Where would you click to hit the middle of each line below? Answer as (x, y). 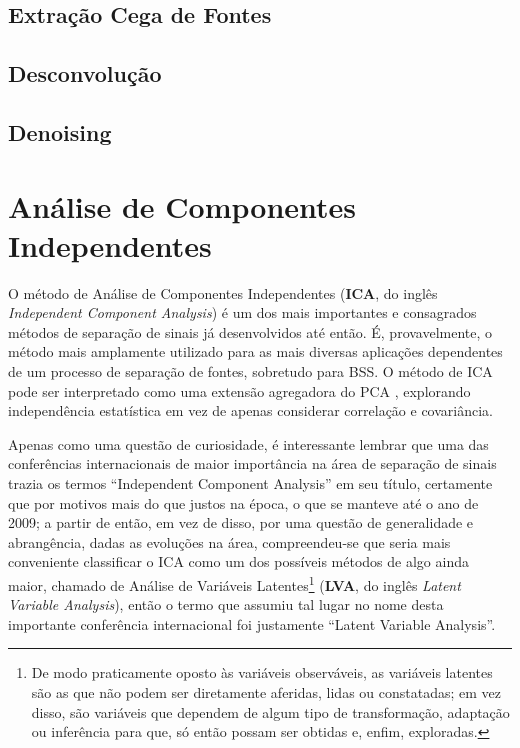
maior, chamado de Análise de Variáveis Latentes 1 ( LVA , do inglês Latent (234, 583)
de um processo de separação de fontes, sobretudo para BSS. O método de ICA (250, 371)
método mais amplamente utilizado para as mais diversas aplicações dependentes (255, 351)
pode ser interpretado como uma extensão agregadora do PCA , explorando (239, 390)
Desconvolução (85, 73)
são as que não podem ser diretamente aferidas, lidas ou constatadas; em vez (266, 692)
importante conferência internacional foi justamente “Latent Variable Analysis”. (252, 623)
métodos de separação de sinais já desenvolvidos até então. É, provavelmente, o (250, 331)
